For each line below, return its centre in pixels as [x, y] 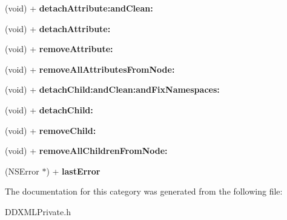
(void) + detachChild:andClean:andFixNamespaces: [112, 89]
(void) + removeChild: [51, 130]
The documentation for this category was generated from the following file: [144, 191]
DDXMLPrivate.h [38, 211]
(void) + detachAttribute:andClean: [79, 8]
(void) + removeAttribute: [59, 49]
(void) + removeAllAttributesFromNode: [90, 69]
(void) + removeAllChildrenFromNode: [86, 151]
